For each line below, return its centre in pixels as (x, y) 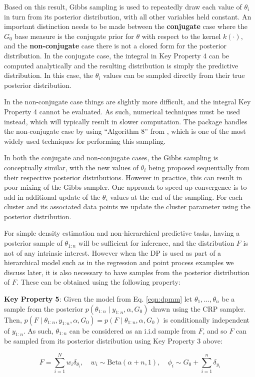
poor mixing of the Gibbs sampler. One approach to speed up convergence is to (125, 187)
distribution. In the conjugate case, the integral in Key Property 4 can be (117, 55)
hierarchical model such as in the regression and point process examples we (119, 262)
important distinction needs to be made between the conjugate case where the (126, 26)
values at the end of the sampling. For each (176, 196)
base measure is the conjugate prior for (74, 36)
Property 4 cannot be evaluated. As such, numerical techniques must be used (122, 111)
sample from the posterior (44, 308)
